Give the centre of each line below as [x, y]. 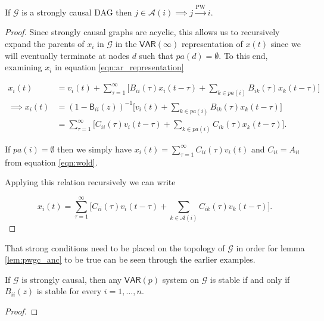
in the [126, 43]
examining [24, 67]
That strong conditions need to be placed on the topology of [115, 247]
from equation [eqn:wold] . [51, 162]
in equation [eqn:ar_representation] [119, 67]
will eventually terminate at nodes [67, 55]
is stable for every [69, 291]
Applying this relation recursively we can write [90, 182]
